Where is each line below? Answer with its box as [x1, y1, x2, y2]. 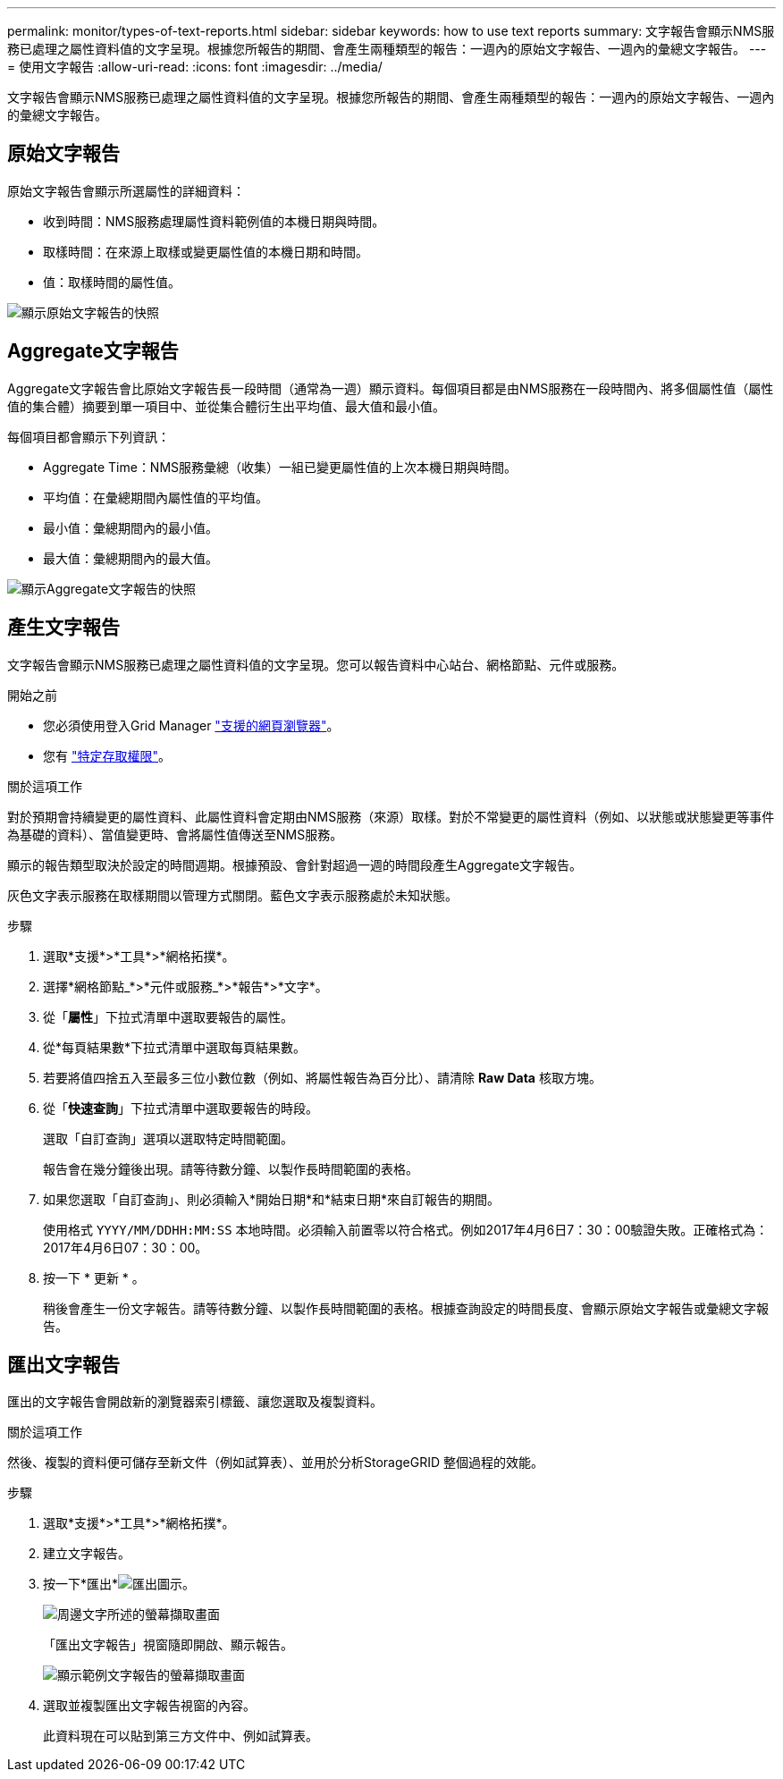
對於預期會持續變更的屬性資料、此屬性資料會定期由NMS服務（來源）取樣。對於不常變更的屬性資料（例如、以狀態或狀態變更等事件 [7, 808, 775, 824]
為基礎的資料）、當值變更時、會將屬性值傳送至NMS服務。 [7, 826, 343, 842]
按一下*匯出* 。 [43, 1576, 196, 1592]
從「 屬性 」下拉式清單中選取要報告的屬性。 [43, 1008, 293, 1024]
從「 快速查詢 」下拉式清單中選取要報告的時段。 [43, 1100, 318, 1116]
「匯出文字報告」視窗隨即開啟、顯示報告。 [43, 1637, 293, 1653]
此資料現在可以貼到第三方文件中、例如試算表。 [43, 1728, 318, 1744]
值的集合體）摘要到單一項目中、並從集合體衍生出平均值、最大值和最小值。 [7, 398, 445, 414]
